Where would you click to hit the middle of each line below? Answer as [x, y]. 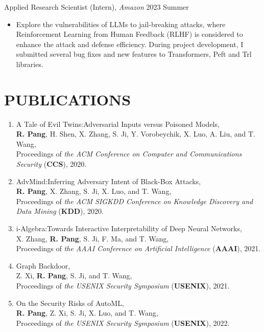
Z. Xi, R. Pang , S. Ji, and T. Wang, [74, 275]
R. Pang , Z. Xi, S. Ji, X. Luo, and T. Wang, [87, 313]
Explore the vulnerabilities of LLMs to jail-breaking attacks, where [121, 24]
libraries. [30, 64]
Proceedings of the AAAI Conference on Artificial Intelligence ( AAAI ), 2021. [138, 248]
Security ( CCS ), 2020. [51, 164]
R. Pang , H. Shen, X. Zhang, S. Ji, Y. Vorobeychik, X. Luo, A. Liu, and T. [136, 134]
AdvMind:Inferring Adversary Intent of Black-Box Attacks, [109, 181]
